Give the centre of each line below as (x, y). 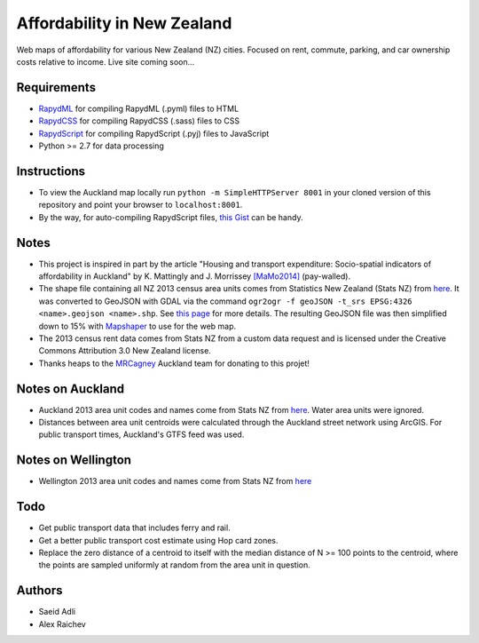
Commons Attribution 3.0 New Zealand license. (125, 351)
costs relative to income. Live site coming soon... (106, 61)
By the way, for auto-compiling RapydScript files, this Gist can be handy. (171, 217)
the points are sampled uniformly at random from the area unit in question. (174, 565)
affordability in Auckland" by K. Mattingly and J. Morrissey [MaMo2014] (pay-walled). (194, 276)
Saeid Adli (57, 612)
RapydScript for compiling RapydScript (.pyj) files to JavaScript (154, 133)
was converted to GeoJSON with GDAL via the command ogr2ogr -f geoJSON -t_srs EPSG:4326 (225, 301)
